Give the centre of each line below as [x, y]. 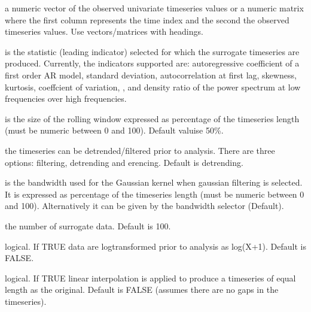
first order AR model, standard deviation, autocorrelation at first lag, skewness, [151, 75]
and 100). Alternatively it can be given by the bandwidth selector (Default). [144, 206]
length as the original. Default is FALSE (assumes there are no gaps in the [142, 290]
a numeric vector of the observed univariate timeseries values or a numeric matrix [154, 8]
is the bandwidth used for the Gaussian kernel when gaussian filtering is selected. [154, 182]
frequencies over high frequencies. [66, 99]
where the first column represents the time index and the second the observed [147, 19]
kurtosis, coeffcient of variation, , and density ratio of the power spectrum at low [153, 87]
